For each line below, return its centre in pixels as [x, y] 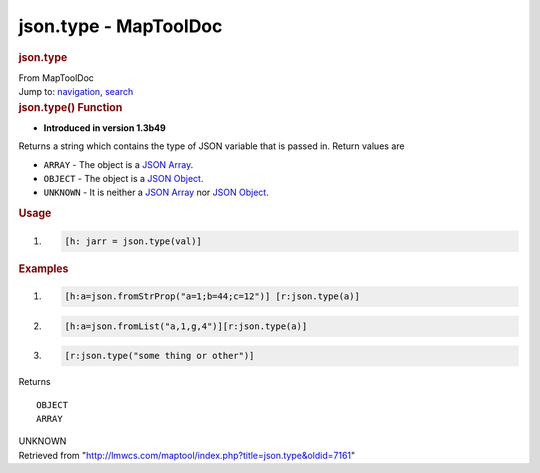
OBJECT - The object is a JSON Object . [123, 179]
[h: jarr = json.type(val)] [133, 241]
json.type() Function [70, 107]
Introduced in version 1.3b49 [105, 127]
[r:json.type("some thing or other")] [159, 356]
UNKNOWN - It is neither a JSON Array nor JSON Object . [156, 192]
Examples [43, 268]
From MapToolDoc [56, 77]
